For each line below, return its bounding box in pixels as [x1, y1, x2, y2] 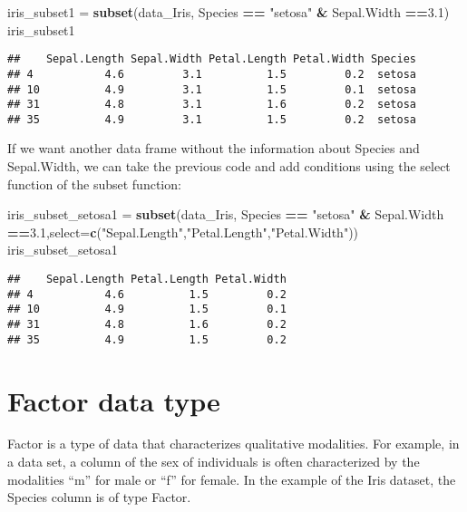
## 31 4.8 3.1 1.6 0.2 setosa [7, 98, 417, 111]
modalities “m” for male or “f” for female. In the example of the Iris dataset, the [7, 469, 456, 488]
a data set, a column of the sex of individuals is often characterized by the [7, 452, 420, 471]
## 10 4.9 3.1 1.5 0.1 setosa [7, 82, 417, 96]
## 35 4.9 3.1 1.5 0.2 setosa [7, 112, 417, 126]
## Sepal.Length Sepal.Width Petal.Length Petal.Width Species [7, 53, 417, 66]
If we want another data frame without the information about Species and [7, 139, 420, 158]
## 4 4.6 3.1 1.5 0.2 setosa [7, 67, 417, 81]
